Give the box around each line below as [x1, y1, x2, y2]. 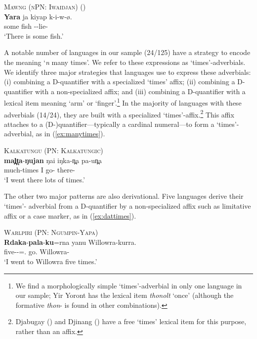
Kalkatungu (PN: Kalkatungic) [4, 145, 103, 156]
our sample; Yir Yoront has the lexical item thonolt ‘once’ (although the [15, 290, 234, 300]
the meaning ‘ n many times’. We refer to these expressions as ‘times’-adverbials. [4, 56, 246, 67]
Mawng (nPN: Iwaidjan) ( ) [4, 1, 86, 11]
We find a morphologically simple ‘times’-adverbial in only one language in [15, 280, 242, 290]
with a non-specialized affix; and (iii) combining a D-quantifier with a [35, 86, 246, 96]
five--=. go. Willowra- [4, 246, 70, 257]
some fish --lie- [4, 21, 48, 31]
